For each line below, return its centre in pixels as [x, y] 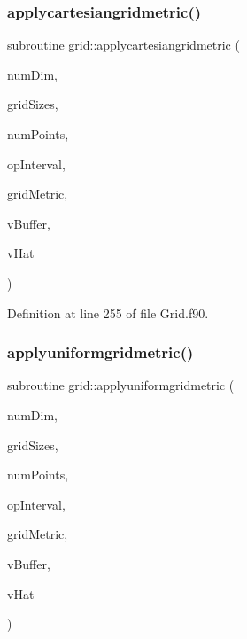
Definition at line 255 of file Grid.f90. [108, 312]
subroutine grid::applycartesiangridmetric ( [123, 45]
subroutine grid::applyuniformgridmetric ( [121, 385]
